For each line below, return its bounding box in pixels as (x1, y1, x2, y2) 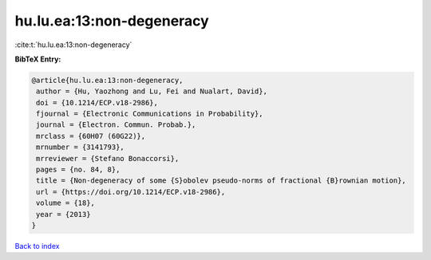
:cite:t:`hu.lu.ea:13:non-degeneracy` (14, 40, 132, 49)
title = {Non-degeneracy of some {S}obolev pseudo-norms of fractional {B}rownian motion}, (36, 176, 406, 185)
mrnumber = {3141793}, (36, 143, 125, 152)
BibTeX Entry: (14, 54, 61, 64)
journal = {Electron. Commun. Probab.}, (36, 120, 196, 129)
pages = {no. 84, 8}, (36, 165, 121, 175)
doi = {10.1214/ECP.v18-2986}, (36, 98, 159, 107)
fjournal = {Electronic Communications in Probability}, (36, 109, 263, 119)
